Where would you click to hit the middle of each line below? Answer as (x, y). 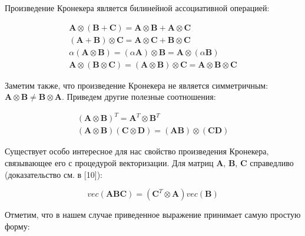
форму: (17, 226)
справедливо (272, 163)
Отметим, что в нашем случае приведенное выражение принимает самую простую (153, 215)
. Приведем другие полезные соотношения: (139, 97)
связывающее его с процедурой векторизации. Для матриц (109, 163)
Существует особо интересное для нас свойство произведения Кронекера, (137, 151)
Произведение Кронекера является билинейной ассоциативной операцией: (137, 8)
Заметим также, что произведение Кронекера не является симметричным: (137, 85)
